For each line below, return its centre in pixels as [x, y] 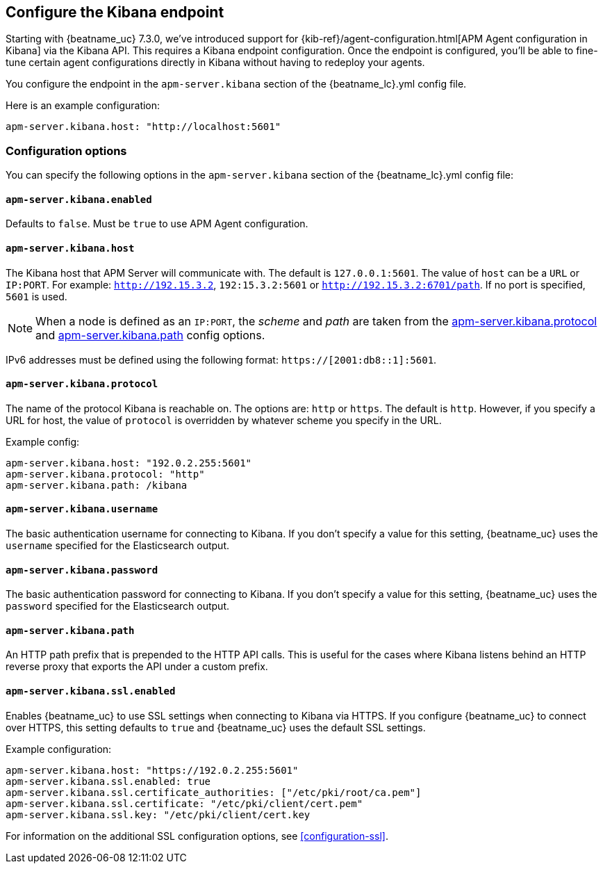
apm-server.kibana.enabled [79, 199]
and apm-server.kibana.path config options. [150, 335]
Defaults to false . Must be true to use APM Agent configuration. [157, 224]
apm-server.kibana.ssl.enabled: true [108, 781]
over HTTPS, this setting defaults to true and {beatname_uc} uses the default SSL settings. [216, 727]
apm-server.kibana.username [82, 509]
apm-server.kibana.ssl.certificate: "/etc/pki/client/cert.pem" [184, 803]
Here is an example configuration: [83, 106]
